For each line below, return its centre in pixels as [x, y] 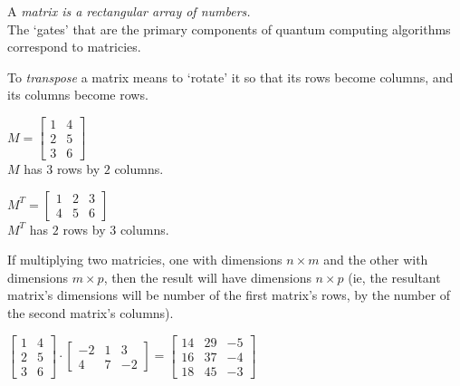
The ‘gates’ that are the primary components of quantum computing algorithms [229, 29]
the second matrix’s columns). [91, 313]
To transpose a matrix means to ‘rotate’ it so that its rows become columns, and [230, 77]
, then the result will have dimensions [207, 277]
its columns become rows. [78, 95]
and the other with [376, 260]
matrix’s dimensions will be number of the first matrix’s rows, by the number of [229, 295]
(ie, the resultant [394, 277]
